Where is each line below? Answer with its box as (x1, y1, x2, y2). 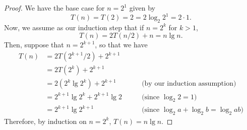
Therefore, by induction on (4, 115, 87, 126)
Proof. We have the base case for (4, 3, 105, 13)
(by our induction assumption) (142, 80, 236, 88)
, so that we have (95, 39, 148, 50)
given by (129, 3, 156, 13)
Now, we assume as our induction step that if (4, 22, 144, 32)
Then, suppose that (4, 39, 64, 50)
